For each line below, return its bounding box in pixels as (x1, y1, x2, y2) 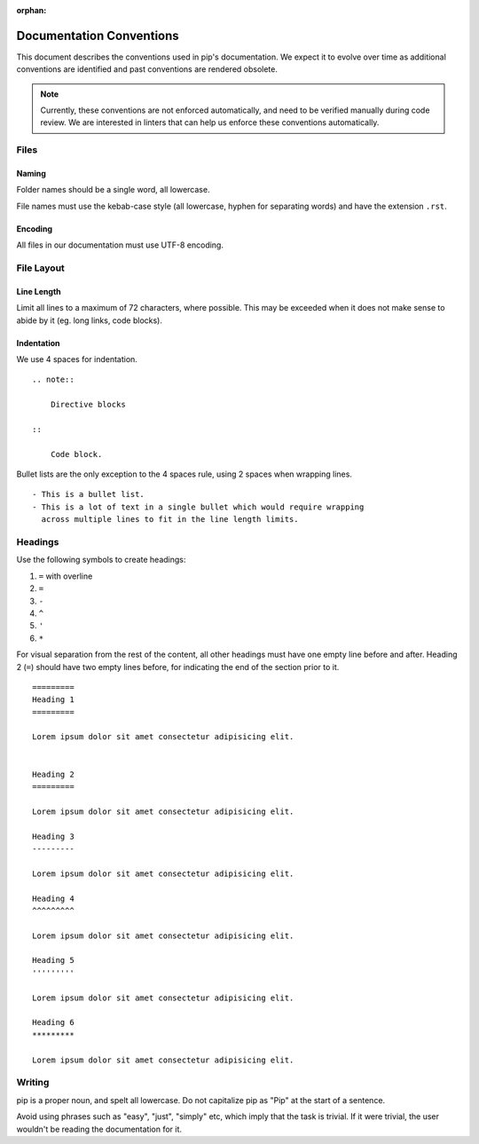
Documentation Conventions (16, 28, 179, 43)
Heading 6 (32, 1017, 75, 1028)
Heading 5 (32, 955, 75, 966)
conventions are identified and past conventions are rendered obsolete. (16, 64, 279, 75)
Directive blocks (50, 399, 126, 410)
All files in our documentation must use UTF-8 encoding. (16, 240, 224, 250)
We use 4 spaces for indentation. (16, 353, 137, 364)
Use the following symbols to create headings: (16, 555, 186, 565)
